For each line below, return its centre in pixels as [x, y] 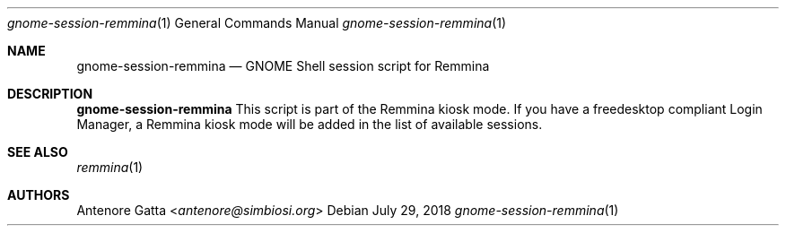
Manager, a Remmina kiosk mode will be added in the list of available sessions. [310, 124]
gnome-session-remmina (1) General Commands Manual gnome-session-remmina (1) [257, 23]
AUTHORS [39, 195]
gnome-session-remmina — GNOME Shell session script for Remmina [283, 66]
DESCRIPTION [50, 94]
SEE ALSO [38, 152]
